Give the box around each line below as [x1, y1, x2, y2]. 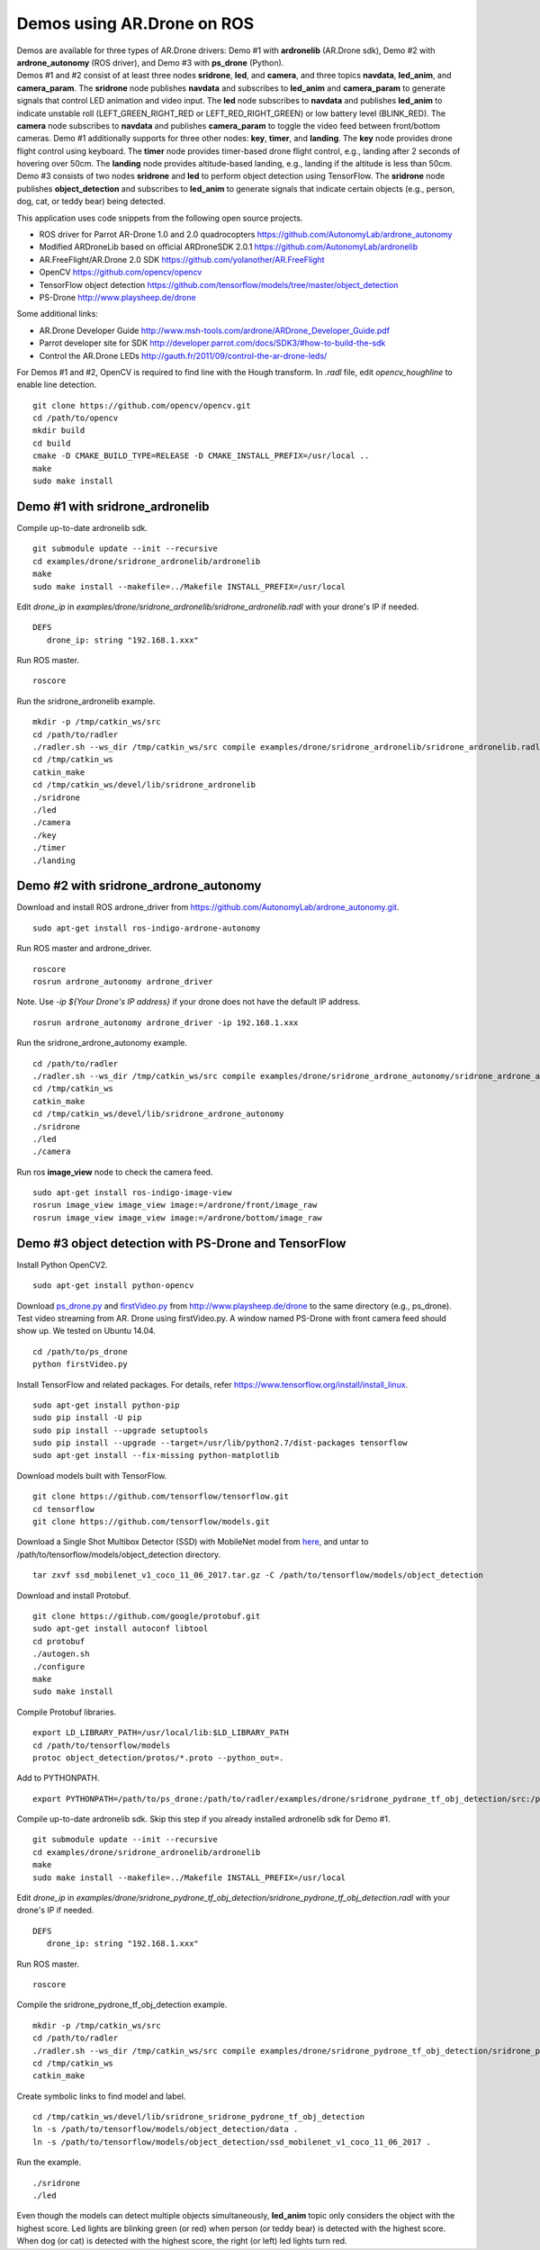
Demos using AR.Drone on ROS [16, 13, 255, 33]
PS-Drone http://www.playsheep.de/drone [39, 292, 197, 302]
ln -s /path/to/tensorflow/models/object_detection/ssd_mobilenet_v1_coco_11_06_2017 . [32, 2137, 432, 2146]
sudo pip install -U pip [32, 1413, 142, 1423]
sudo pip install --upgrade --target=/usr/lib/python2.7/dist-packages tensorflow [32, 1438, 408, 1448]
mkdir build [32, 426, 85, 436]
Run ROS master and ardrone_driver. [16, 943, 152, 954]
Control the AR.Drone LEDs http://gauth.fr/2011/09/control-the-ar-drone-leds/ [39, 350, 328, 361]
